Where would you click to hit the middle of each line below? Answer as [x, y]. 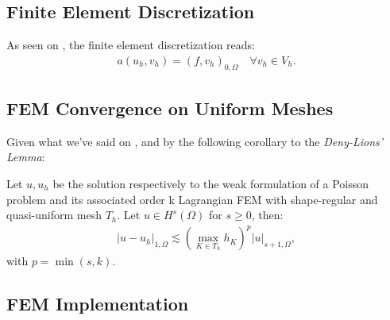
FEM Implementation [98, 304]
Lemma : [26, 157]
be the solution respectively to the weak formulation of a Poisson [211, 184]
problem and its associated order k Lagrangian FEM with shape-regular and [192, 199]
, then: [267, 215]
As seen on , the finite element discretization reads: [131, 45]
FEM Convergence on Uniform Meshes [170, 108]
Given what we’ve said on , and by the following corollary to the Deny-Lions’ [195, 141]
